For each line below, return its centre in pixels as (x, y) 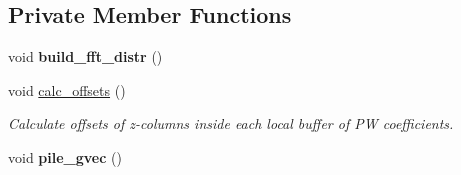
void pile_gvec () (65, 156)
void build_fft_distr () (85, 56)
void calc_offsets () (67, 89)
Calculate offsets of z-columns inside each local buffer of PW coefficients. (231, 123)
